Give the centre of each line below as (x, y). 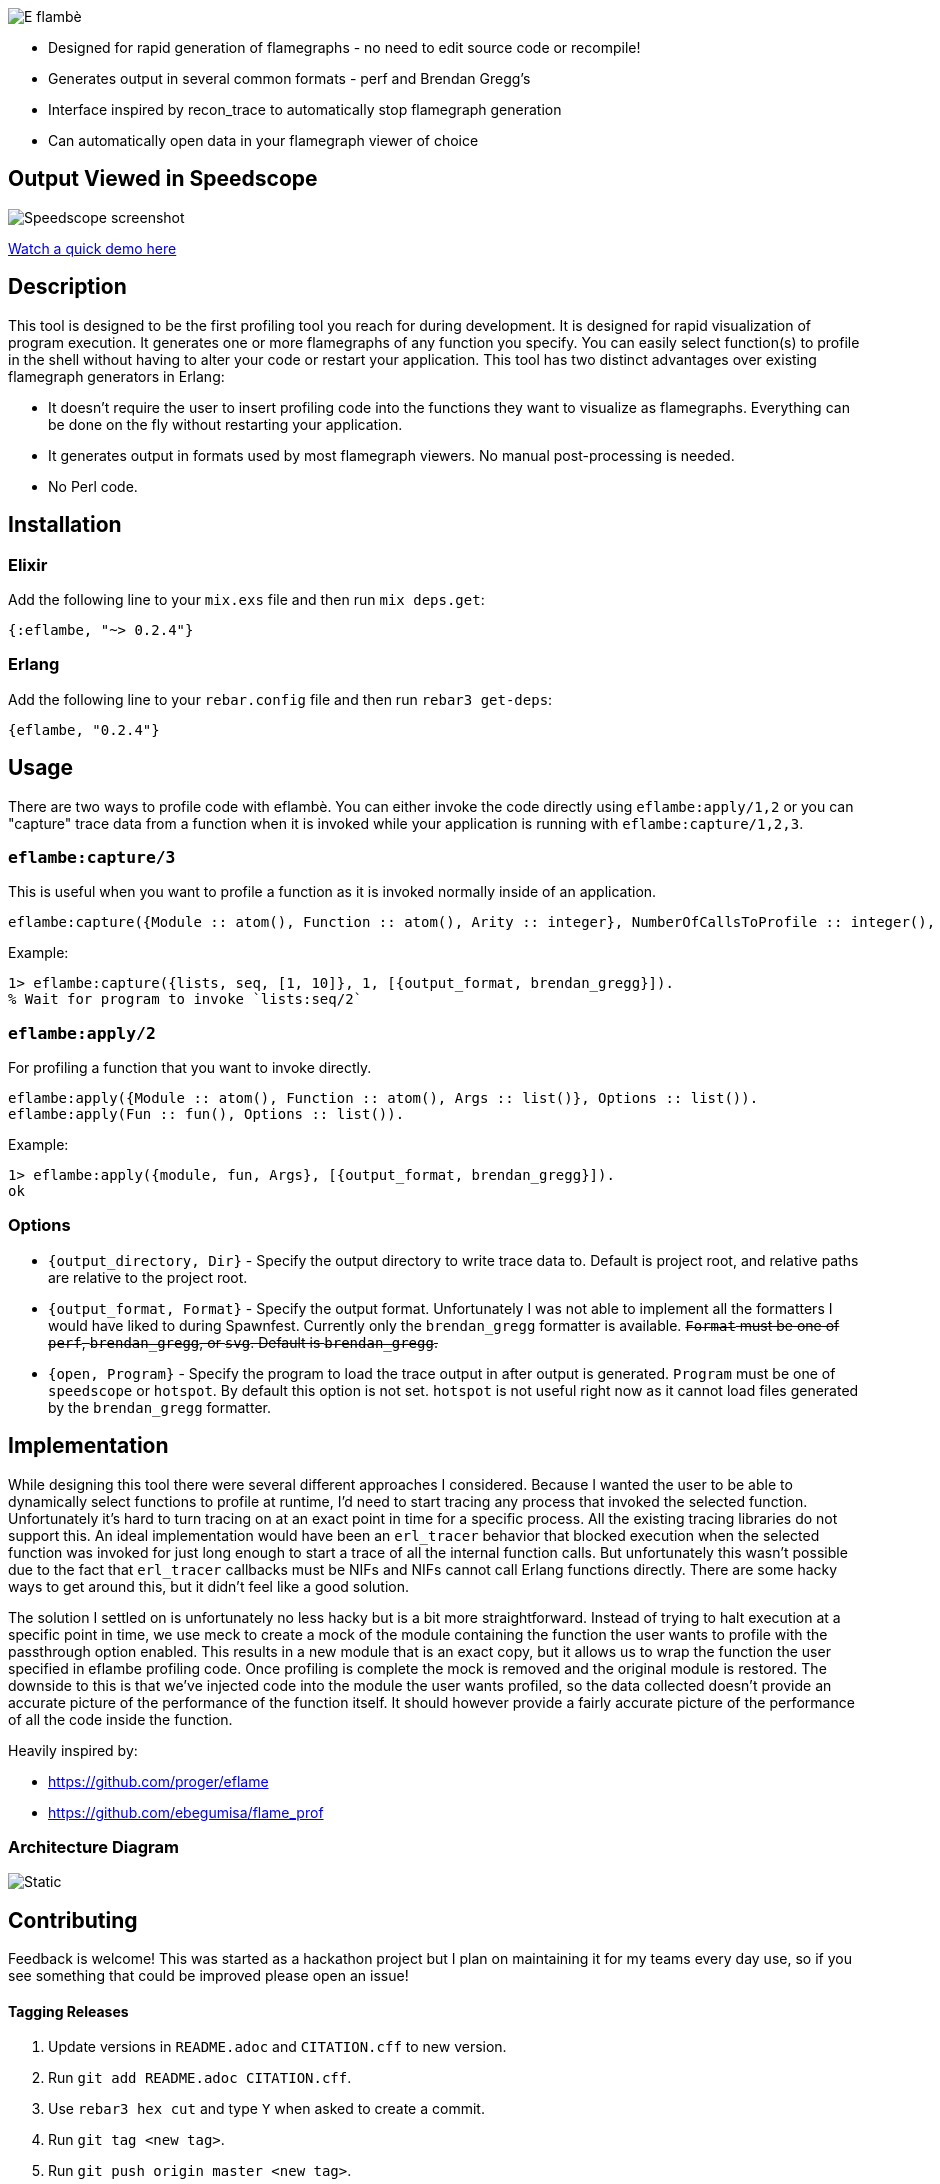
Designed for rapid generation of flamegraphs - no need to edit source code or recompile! (344, 47)
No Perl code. (93, 486)
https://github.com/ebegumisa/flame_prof (186, 1812)
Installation (65, 525)
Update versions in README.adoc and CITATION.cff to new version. (277, 2047)
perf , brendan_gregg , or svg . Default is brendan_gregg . (243, 1342)
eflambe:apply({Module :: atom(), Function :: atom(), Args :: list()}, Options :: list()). (383, 1098)
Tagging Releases (68, 2011)
